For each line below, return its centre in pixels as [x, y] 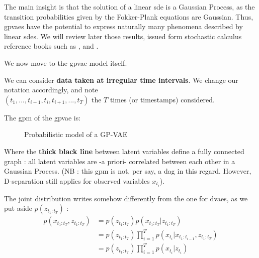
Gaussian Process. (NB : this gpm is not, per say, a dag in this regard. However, [128, 171]
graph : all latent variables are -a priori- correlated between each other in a [120, 161]
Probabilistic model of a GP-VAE [76, 134]
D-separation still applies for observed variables [77, 180]
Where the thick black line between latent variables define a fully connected [124, 151]
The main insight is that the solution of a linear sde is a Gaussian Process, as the [129, 7]
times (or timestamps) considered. [162, 99]
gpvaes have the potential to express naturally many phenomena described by [123, 26]
